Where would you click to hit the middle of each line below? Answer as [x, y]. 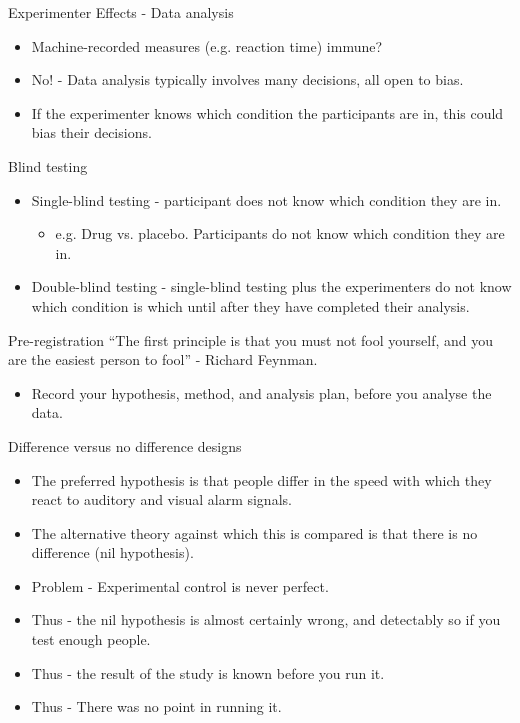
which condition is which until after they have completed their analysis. [250, 305]
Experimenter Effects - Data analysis [121, 12]
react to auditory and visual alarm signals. [161, 499]
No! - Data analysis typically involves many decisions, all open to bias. [247, 79]
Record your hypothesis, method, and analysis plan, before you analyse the [261, 392]
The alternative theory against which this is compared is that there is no [254, 532]
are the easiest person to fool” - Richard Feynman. [163, 359]
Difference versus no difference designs [125, 445]
